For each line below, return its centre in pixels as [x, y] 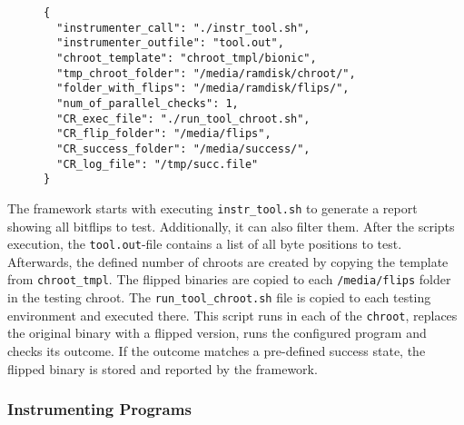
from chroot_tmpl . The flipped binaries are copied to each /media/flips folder [229, 279]
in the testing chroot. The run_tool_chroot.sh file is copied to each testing [219, 297]
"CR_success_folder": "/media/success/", [183, 148]
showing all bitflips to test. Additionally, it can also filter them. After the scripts [231, 226]
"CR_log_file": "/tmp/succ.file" [158, 164]
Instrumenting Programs [99, 409]
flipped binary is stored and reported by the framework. [163, 368]
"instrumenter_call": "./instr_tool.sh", [183, 28]
